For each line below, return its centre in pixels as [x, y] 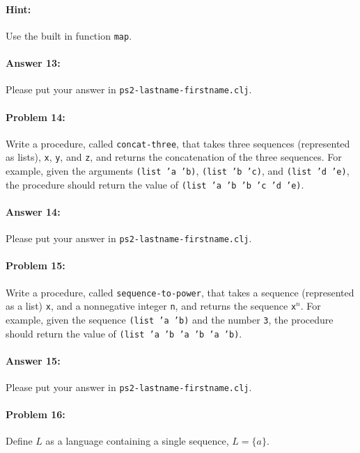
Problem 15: [36, 265]
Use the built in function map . [69, 35]
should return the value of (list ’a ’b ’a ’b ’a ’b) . [124, 333]
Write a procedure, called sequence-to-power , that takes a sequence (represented [180, 292]
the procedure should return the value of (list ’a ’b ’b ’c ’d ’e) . [155, 184]
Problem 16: [36, 414]
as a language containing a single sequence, [137, 441]
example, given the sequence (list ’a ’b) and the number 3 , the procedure [170, 319]
